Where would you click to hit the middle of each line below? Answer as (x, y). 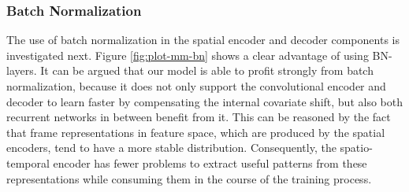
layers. (22, 70)
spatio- (356, 148)
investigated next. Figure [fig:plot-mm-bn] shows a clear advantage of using (188, 55)
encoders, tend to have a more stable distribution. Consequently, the (171, 148)
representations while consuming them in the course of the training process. (189, 178)
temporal (28, 162)
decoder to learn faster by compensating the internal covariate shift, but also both (204, 101)
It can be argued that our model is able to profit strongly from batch (207, 70)
